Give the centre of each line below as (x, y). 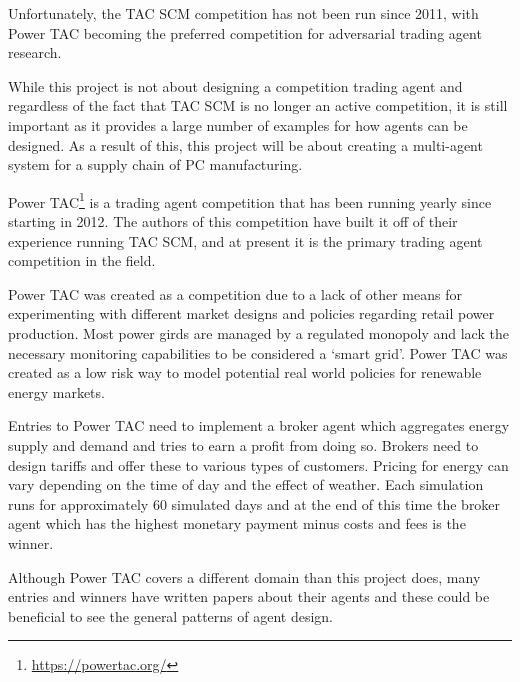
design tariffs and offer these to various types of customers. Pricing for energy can (258, 464)
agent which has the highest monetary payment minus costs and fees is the (237, 523)
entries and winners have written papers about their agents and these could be (249, 596)
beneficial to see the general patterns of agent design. (171, 615)
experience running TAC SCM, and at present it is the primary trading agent (245, 240)
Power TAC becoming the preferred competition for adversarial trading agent (245, 32)
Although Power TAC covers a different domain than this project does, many (244, 576)
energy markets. (56, 391)
